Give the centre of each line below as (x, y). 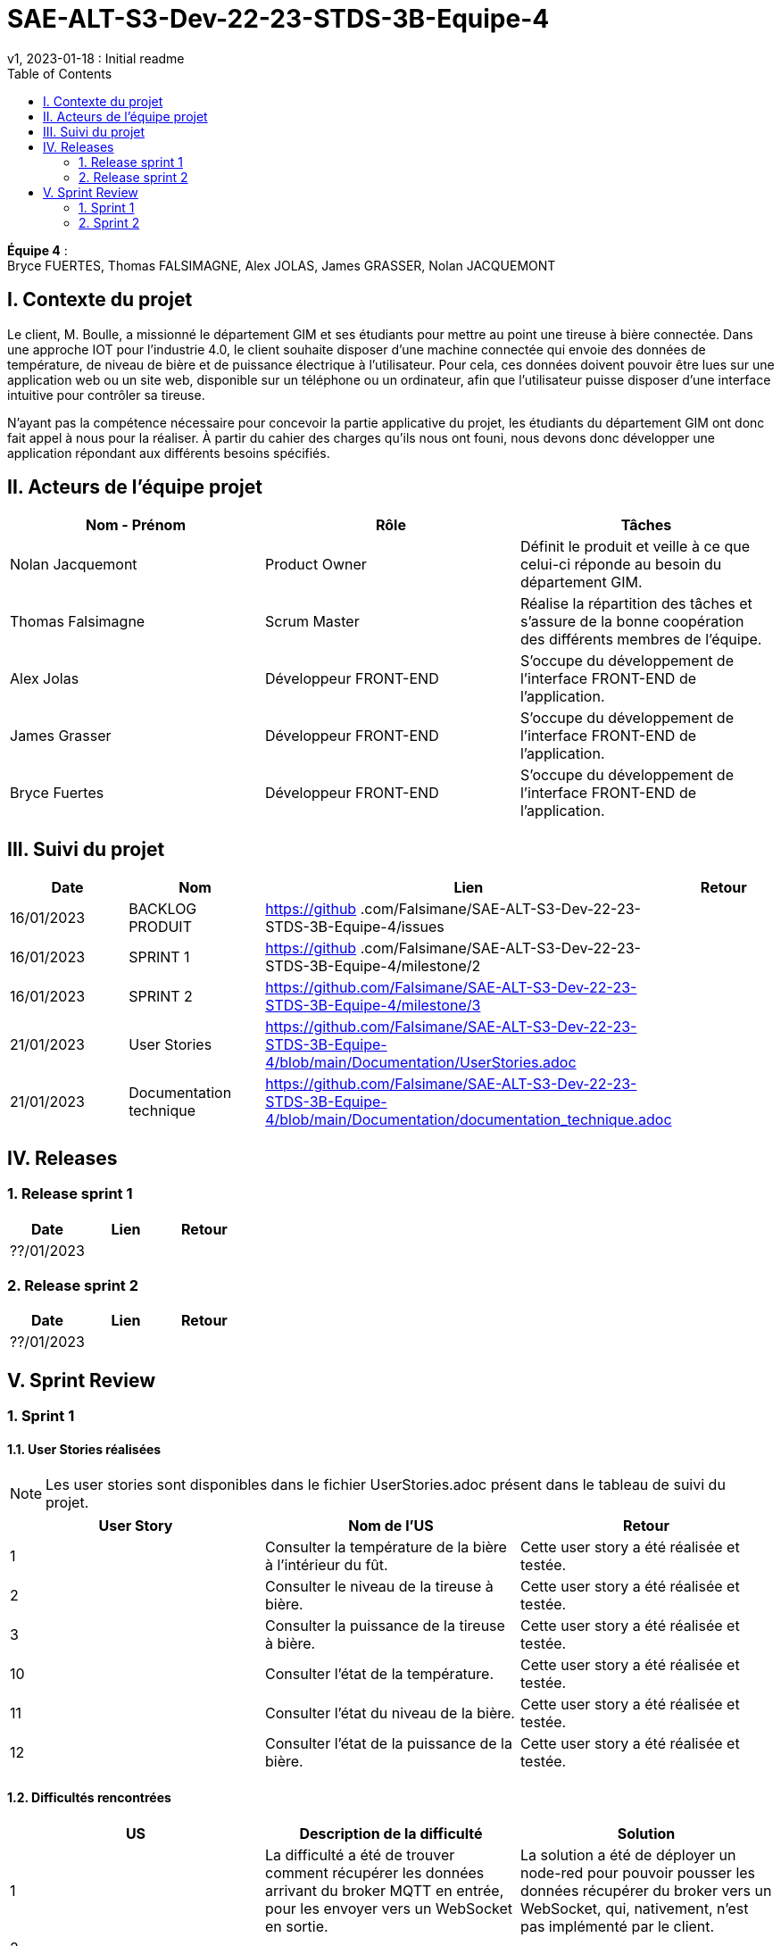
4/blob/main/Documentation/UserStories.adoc (421, 1063)
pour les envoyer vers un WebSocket (388, 1908)
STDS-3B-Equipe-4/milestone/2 (373, 966)
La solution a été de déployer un (628, 1855)
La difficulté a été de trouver (360, 1855)
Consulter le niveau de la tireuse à (379, 1587)
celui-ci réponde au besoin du (621, 565)
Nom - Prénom (136, 525)
